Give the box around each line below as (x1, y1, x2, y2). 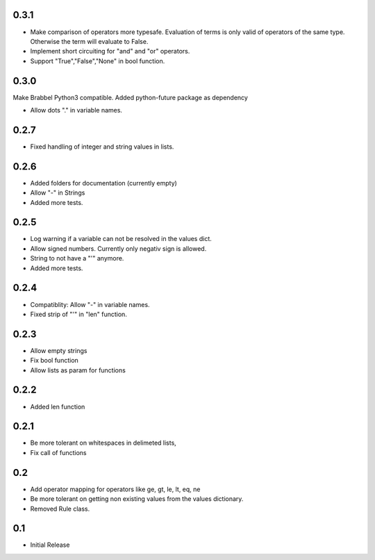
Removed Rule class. (30, 504, 90, 513)
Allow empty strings (30, 346, 87, 354)
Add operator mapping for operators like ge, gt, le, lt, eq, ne (30, 485, 201, 493)
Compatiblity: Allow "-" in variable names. (30, 300, 150, 308)
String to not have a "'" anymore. (30, 254, 124, 263)
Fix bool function (30, 356, 79, 365)
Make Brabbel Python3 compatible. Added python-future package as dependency (12, 93, 248, 101)
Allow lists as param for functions (30, 365, 126, 374)
